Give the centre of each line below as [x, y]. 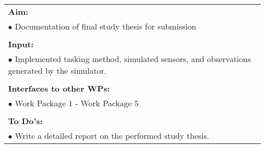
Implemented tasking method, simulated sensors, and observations [133, 59]
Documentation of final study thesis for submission [105, 26]
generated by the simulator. [57, 70]
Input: [21, 44]
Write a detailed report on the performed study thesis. [112, 136]
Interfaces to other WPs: [59, 88]
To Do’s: [25, 121]
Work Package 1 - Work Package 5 [77, 103]
